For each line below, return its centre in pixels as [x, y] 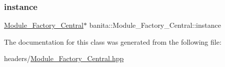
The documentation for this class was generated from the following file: [113, 41]
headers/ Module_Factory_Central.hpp [64, 58]
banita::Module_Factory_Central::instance [155, 25]
